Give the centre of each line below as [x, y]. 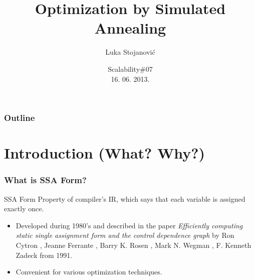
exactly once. [24, 208]
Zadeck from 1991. [44, 255]
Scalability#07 [130, 68]
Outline [20, 118]
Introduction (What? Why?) [105, 153]
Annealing [130, 28]
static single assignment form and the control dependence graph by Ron [125, 235]
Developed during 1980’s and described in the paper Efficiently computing [129, 225]
